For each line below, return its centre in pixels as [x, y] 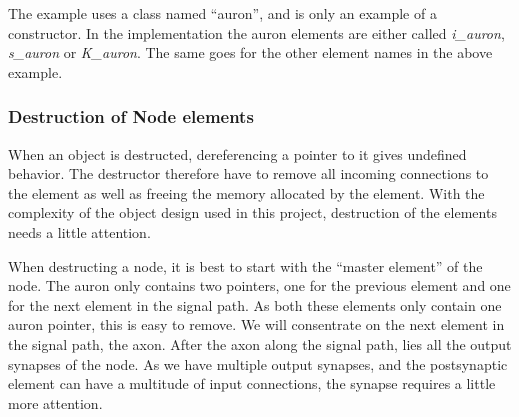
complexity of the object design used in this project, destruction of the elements [252, 212]
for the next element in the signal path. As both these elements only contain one [255, 304]
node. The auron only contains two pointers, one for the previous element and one [259, 285]
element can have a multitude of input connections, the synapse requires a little [252, 383]
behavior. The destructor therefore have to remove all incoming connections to [248, 173]
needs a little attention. [79, 231]
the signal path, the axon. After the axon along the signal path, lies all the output [260, 343]
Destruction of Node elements [131, 116]
